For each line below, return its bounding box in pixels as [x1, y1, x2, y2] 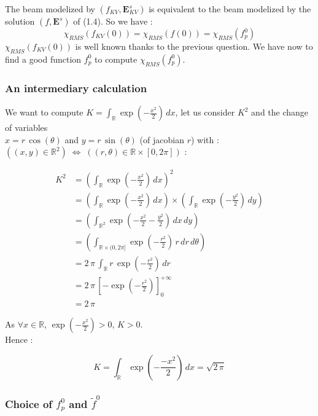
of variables [5, 121, 48, 134]
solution [5, 15, 35, 27]
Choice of [5, 396, 53, 411]
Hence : [5, 333, 33, 346]
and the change [251, 106, 309, 119]
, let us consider [175, 106, 235, 119]
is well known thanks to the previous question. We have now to [75, 40, 313, 52]
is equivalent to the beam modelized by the [149, 2, 311, 15]
